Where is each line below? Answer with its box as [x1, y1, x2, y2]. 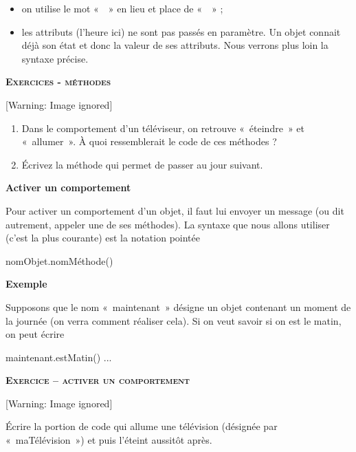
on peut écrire [5, 327, 65, 341]
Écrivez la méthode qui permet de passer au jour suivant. [21, 157, 263, 171]
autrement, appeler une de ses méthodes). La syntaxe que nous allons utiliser [5, 217, 330, 231]
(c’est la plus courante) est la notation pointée [5, 230, 200, 245]
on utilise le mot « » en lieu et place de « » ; [21, 1, 223, 15]
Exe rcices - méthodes [5, 74, 111, 89]
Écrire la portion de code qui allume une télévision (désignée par [5, 419, 278, 433]
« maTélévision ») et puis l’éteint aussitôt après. [5, 433, 212, 447]
